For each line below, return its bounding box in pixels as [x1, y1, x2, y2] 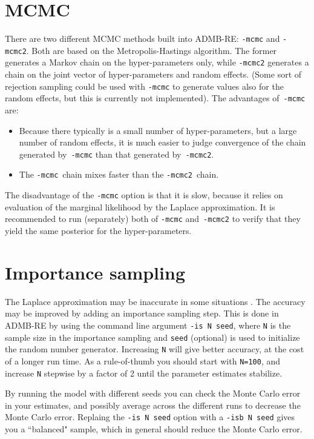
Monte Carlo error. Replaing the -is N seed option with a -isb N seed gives [5, 411, 295, 423]
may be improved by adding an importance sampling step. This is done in [5, 307, 279, 320]
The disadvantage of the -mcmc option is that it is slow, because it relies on [5, 189, 283, 201]
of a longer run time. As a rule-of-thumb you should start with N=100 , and [5, 354, 281, 367]
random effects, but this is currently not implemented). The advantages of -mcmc [5, 92, 306, 104]
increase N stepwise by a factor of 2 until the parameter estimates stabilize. [5, 366, 283, 379]
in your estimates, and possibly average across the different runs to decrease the [5, 398, 301, 411]
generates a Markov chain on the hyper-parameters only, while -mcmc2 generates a [5, 56, 309, 69]
